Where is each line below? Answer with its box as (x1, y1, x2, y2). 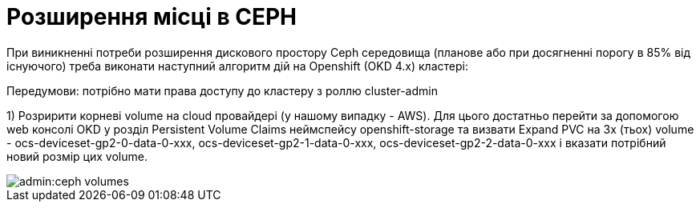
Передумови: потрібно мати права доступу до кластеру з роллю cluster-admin (6, 83, 438, 98)
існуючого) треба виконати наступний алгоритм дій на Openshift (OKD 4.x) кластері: (6, 58, 468, 73)
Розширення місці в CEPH (6, 3, 297, 30)
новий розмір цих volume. (6, 149, 148, 163)
